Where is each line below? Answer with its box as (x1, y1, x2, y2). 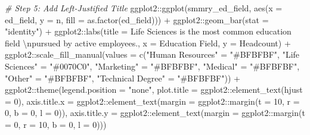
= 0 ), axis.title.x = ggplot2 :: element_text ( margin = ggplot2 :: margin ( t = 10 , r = (5, 95, 300, 107)
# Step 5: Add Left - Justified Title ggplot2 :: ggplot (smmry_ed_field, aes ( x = (5, 2, 283, 14)
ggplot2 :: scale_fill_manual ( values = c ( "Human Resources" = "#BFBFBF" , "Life (5, 48, 300, 61)
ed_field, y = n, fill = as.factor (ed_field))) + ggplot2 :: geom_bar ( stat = (5, 13, 269, 26)
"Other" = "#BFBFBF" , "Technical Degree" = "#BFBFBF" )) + (5, 71, 240, 84)
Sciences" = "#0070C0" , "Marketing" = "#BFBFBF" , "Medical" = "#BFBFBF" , (5, 59, 300, 72)
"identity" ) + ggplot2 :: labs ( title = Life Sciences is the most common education (5, 25, 292, 37)
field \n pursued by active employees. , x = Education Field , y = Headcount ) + (5, 36, 291, 49)
